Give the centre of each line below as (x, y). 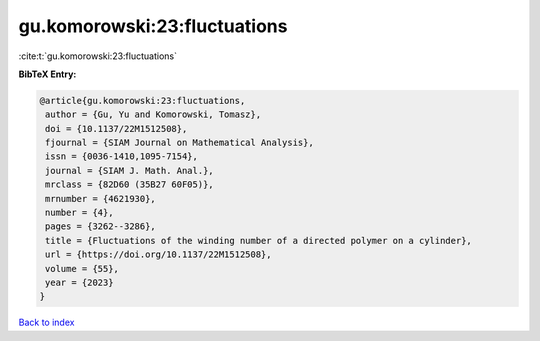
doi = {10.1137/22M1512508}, (116, 128)
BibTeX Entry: (47, 74)
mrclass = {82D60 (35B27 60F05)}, (129, 184)
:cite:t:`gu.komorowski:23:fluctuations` (97, 56)
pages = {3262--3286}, (101, 226)
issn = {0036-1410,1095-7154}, (122, 156)
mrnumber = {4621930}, (101, 198)
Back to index (46, 322)
